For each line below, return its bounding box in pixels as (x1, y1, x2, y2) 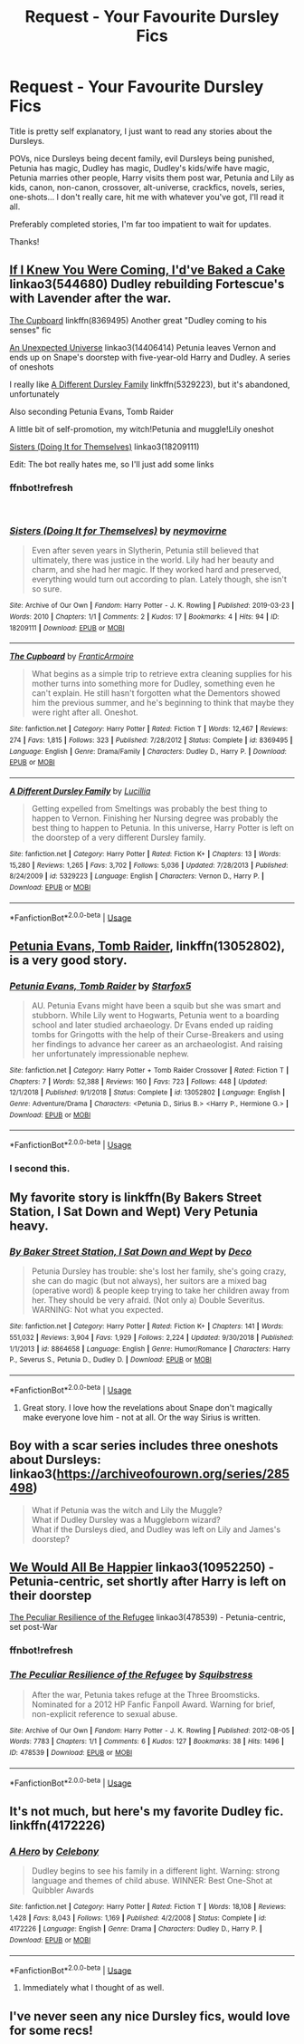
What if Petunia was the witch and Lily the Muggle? (31, 1504, 223, 1515)
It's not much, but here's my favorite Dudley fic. (9, 1803, 284, 1818)
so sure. (31, 583, 62, 594)
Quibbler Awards (31, 1885, 95, 1895)
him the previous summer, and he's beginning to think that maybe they (31, 698, 295, 709)
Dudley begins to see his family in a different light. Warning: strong (31, 1865, 280, 1876)
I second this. (9, 1162, 71, 1174)
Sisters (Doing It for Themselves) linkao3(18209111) (9, 441, 200, 452)
